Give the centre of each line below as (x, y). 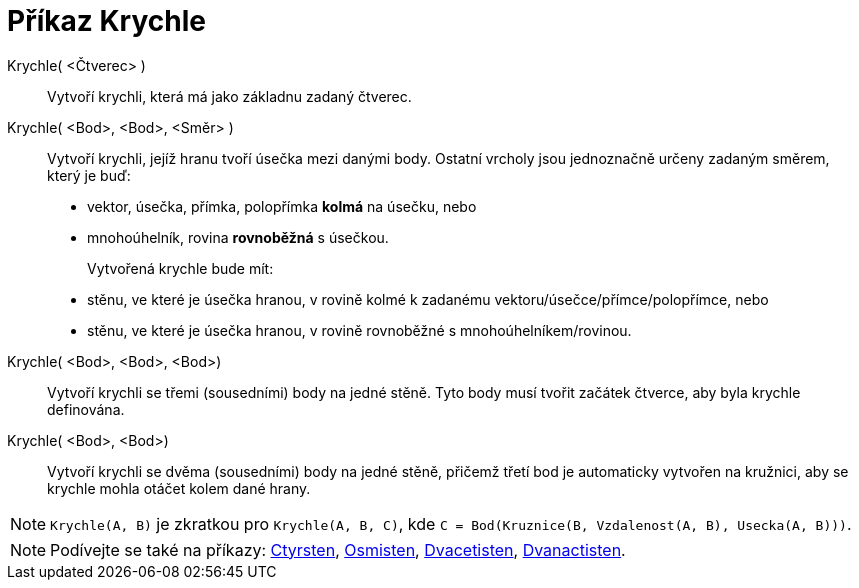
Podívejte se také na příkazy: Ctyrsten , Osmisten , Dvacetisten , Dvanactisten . (338, 549)
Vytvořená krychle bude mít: (180, 268)
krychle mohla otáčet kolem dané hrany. (179, 488)
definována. (86, 409)
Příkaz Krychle (106, 21)
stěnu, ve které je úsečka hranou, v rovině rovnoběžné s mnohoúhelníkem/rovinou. (359, 330)
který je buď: (89, 175)
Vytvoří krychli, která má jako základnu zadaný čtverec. (229, 96)
